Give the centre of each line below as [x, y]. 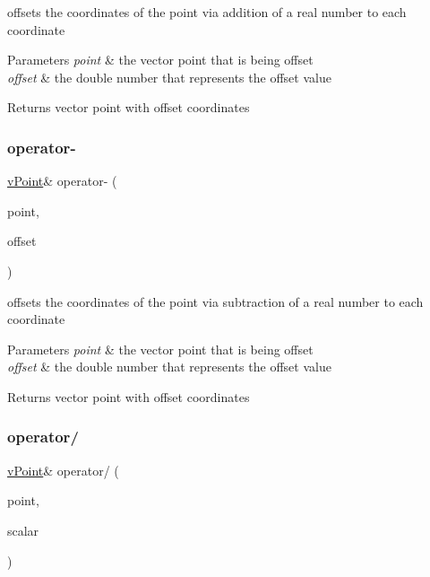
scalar [23, 530]
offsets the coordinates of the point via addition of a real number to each [207, 12]
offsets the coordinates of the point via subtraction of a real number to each [215, 301]
